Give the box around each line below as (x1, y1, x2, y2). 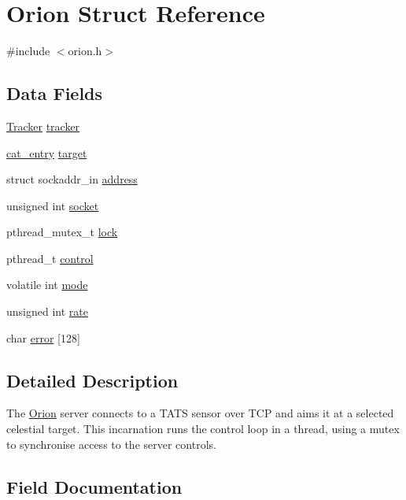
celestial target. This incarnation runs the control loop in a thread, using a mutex (6, 420, 400, 437)
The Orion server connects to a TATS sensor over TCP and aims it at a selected (6, 405, 394, 421)
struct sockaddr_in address (6, 171, 138, 187)
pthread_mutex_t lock (6, 224, 118, 240)
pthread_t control (6, 250, 94, 266)
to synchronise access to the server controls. (6, 435, 216, 452)
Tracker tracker (6, 117, 80, 134)
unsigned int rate (6, 303, 88, 320)
